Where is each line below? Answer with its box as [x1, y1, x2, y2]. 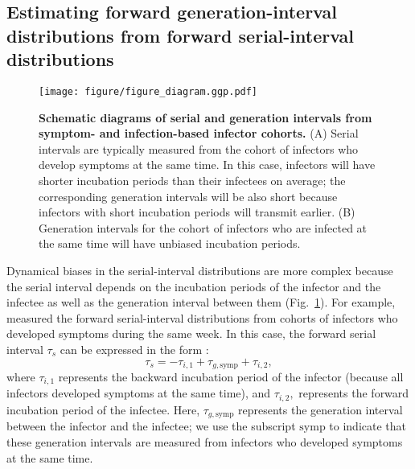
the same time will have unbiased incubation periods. [39, 235, 301, 252]
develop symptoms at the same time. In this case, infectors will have [39, 156, 376, 173]
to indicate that [329, 418, 407, 434]
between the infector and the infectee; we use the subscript [6, 418, 296, 434]
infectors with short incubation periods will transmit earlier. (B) [39, 204, 355, 220]
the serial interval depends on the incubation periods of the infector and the [6, 278, 381, 294]
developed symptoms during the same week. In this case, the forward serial [6, 325, 376, 342]
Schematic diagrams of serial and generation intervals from [39, 109, 372, 125]
